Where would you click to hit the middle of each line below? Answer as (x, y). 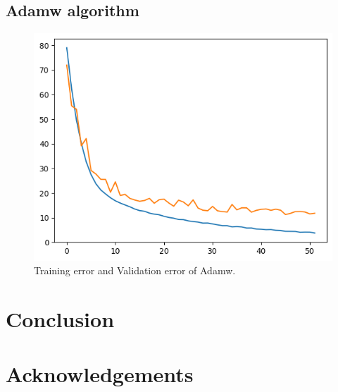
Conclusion (60, 319)
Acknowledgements (100, 374)
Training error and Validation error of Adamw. (135, 270)
